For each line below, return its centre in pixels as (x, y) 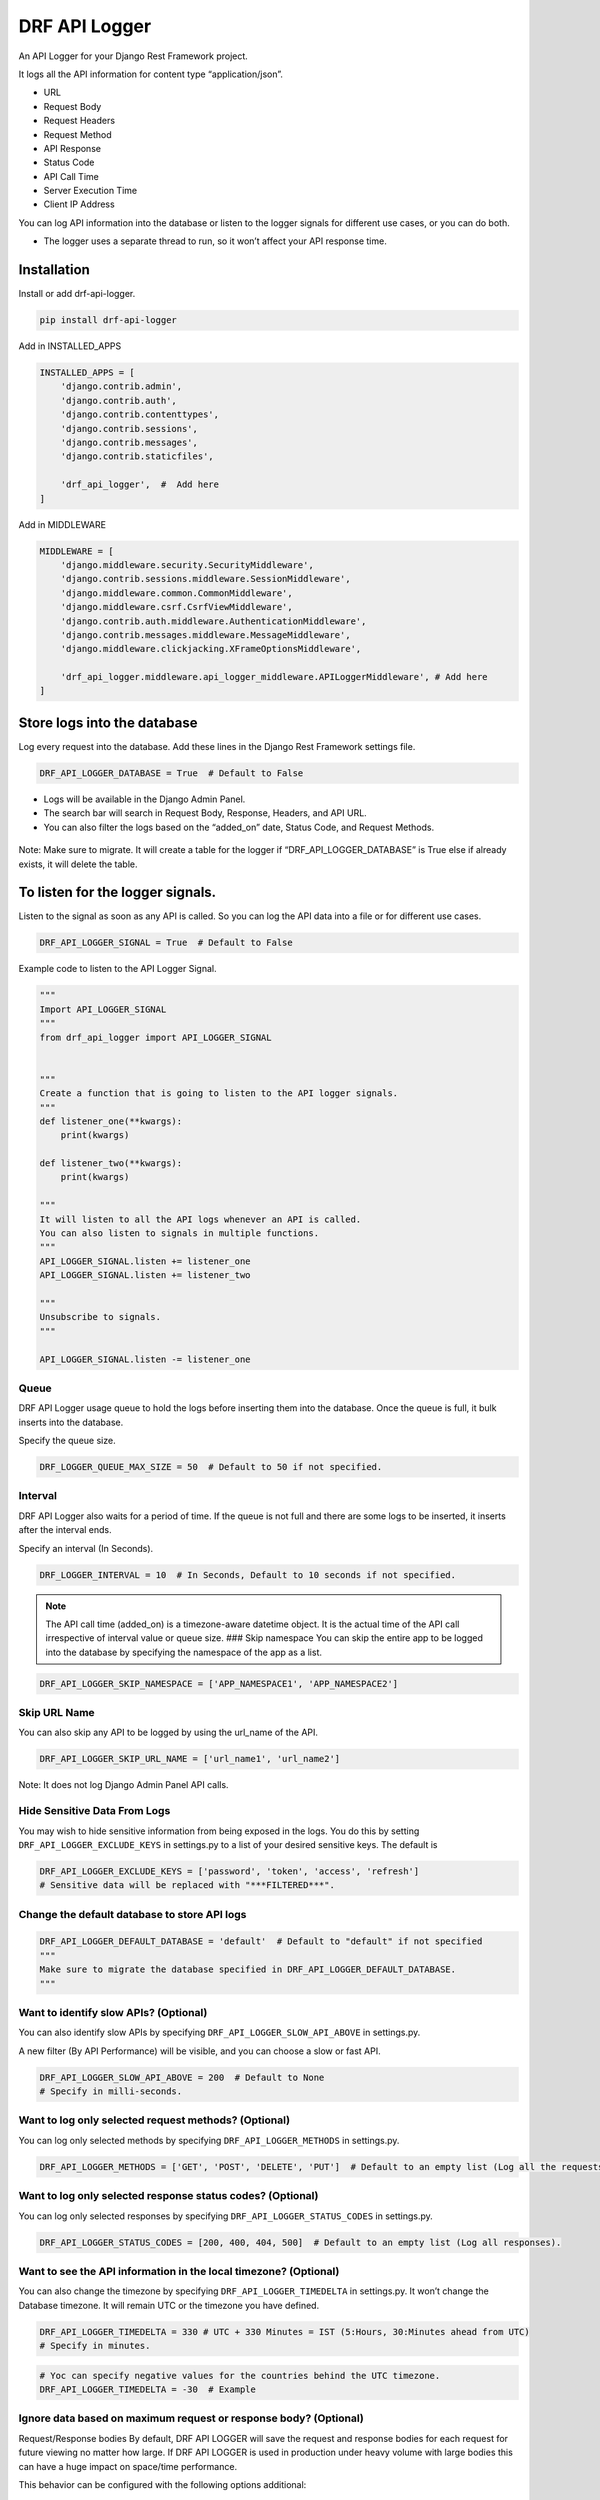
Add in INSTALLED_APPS (70, 346)
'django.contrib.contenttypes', (140, 414)
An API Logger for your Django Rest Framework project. (133, 56)
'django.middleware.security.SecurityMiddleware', (187, 564)
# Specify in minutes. (95, 2346)
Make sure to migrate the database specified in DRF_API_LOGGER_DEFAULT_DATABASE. (248, 1969)
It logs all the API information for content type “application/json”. (151, 74)
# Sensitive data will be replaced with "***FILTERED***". (187, 1885)
